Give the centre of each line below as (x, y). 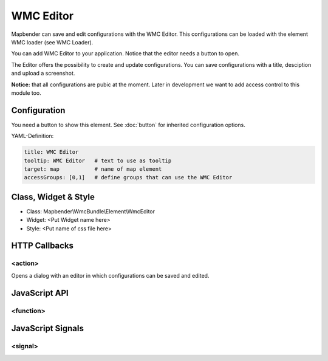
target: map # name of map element (93, 169)
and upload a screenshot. (43, 74)
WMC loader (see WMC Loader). (52, 42)
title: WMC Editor (51, 152)
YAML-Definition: (32, 136)
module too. (26, 93)
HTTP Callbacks (43, 246)
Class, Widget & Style (53, 197)
